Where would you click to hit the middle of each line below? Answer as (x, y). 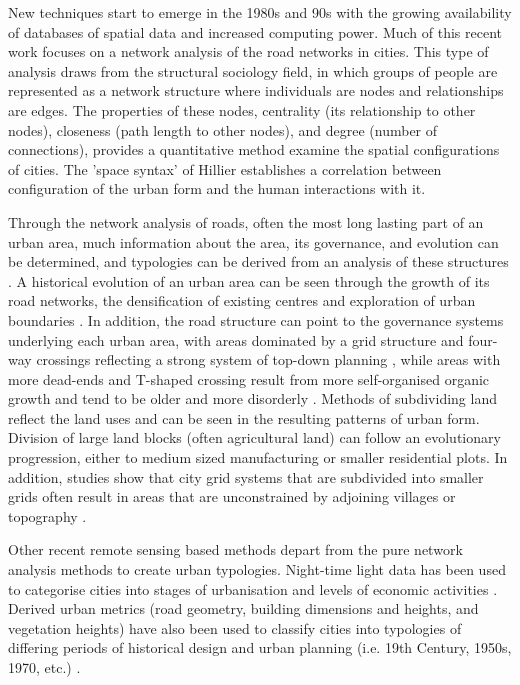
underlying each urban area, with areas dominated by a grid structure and (236, 339)
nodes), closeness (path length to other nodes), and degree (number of (223, 129)
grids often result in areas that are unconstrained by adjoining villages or (232, 496)
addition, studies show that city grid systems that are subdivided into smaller (246, 476)
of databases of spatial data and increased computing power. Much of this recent (255, 31)
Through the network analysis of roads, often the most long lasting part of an (246, 221)
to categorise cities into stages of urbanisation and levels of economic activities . (253, 588)
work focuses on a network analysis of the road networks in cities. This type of (248, 51)
